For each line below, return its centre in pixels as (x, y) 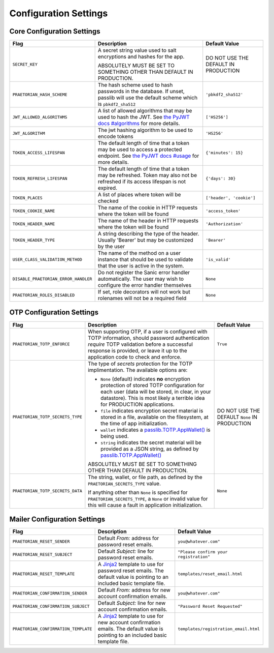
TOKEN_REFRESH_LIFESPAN (40, 178)
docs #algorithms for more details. (139, 124)
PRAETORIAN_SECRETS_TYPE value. (125, 483)
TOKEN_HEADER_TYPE (34, 240)
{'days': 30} (221, 178)
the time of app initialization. (134, 423)
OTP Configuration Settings (54, 313)
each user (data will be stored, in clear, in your (156, 392)
